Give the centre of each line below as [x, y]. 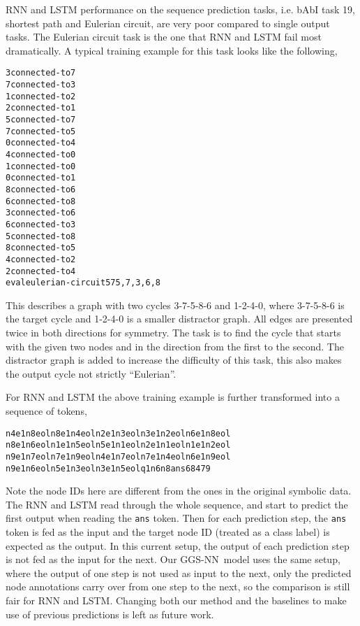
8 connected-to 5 [41, 248]
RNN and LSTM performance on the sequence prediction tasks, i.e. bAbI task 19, [180, 9]
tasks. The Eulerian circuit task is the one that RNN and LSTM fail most [164, 37]
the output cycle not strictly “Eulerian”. [91, 373]
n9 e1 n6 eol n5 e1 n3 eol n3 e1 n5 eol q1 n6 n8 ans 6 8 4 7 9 [108, 468]
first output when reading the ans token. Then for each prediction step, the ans [176, 518]
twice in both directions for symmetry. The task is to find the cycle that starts [173, 333]
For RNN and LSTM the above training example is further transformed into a [173, 397]
